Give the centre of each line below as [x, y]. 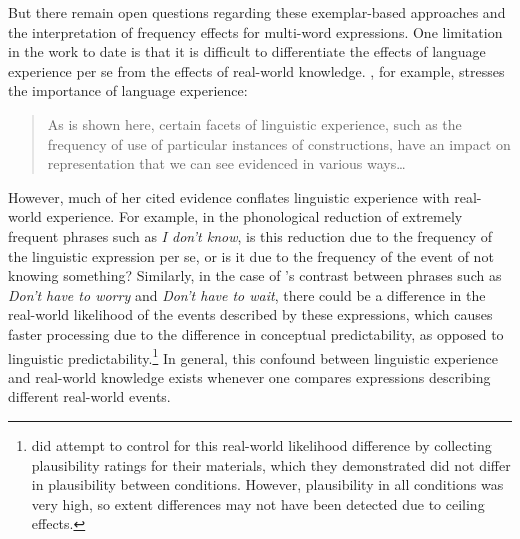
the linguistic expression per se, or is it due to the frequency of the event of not [251, 255]
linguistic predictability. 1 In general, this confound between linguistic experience [253, 356]
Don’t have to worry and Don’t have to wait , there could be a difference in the [247, 294]
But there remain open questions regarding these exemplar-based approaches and [257, 12]
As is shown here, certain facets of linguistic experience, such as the [254, 123]
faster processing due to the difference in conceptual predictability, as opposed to [256, 333]
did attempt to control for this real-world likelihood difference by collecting [261, 444]
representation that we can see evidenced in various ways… [226, 163]
